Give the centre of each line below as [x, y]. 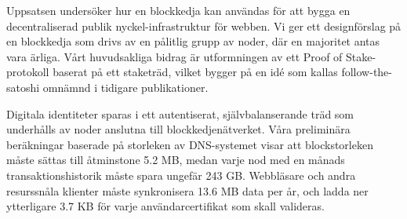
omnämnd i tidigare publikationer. [125, 87]
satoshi [23, 87]
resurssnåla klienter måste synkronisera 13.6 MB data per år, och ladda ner [187, 190]
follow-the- [367, 72]
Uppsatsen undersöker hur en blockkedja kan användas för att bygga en [178, 10]
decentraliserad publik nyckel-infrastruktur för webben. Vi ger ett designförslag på [204, 26]
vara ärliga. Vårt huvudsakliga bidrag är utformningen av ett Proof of [174, 56]
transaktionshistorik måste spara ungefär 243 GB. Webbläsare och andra [181, 175]
